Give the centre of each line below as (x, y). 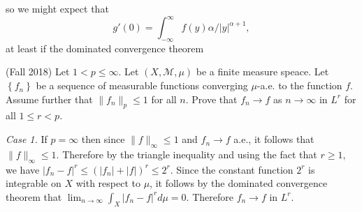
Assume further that (49, 99)
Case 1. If (27, 139)
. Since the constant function (232, 169)
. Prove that (211, 99)
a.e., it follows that (274, 139)
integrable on (34, 183)
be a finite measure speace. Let (262, 71)
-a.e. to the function (299, 85)
